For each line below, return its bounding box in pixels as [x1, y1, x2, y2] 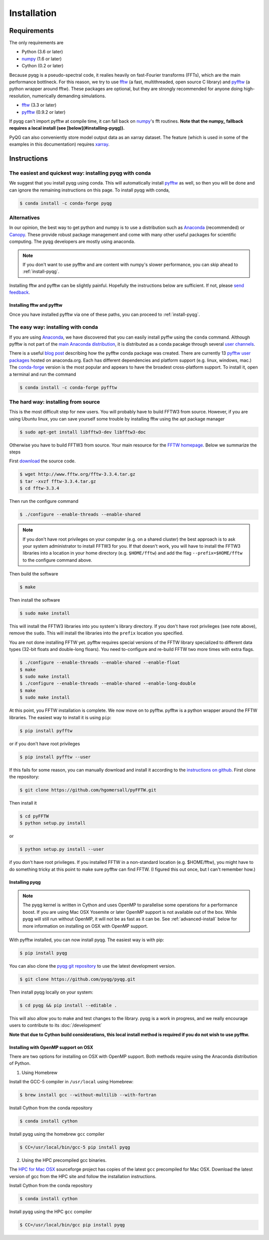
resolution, [9, 93, 31, 99]
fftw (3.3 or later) [21, 102, 57, 108]
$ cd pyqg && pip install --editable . [19, 1003, 117, 1008]
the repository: [9, 774, 40, 780]
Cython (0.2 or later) [21, 63, 64, 69]
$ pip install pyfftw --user [19, 754, 91, 760]
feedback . [9, 289, 30, 295]
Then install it [9, 800, 37, 806]
